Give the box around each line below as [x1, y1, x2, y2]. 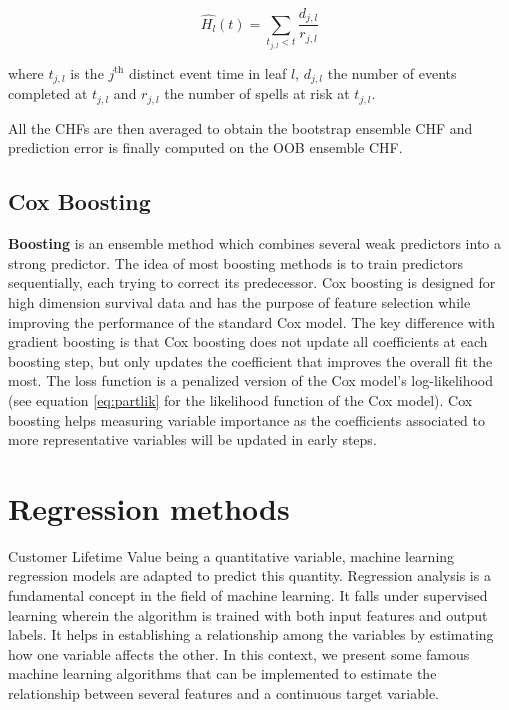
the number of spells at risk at [164, 83, 350, 104]
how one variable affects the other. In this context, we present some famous [8, 643, 470, 664]
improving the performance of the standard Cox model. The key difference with [8, 311, 496, 332]
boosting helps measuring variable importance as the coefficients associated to [8, 409, 486, 430]
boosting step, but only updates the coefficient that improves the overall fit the [8, 350, 493, 371]
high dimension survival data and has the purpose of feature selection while [8, 291, 471, 312]
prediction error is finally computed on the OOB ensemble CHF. [8, 137, 403, 158]
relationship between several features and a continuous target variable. [8, 682, 440, 703]
